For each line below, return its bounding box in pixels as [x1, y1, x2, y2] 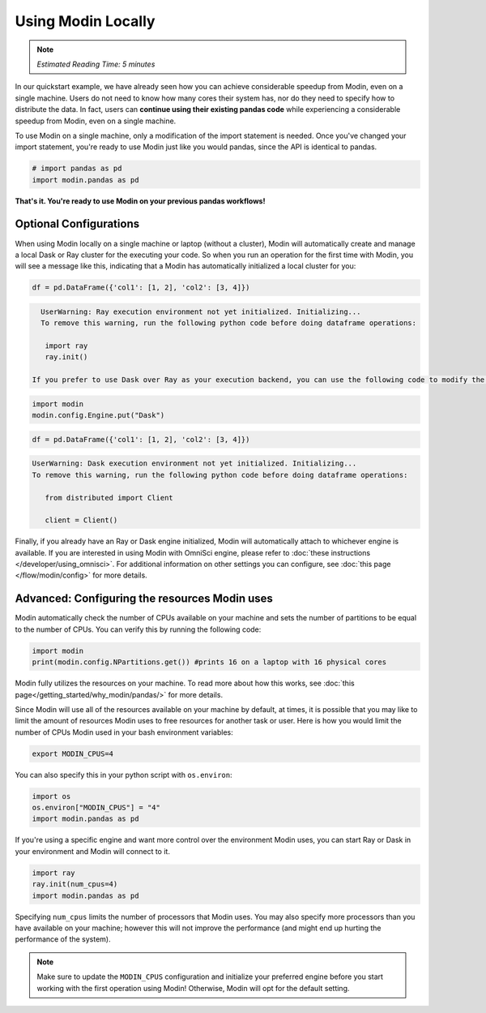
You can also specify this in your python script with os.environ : [15, 770, 232, 779]
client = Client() [45, 516, 118, 525]
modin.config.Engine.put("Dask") [32, 410, 165, 420]
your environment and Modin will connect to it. [15, 846, 170, 856]
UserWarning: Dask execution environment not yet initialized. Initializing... [32, 459, 357, 468]
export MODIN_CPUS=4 [32, 749, 113, 758]
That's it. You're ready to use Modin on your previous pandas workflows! [15, 195, 266, 206]
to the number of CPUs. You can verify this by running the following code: [15, 625, 262, 634]
